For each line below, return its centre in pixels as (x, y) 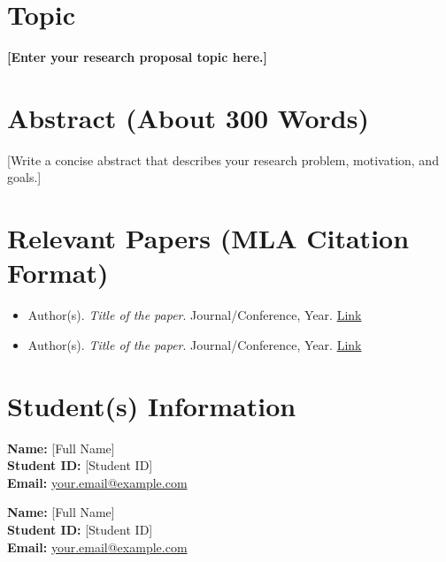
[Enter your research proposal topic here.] (138, 57)
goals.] (24, 177)
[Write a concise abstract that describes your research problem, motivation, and (223, 159)
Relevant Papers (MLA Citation (208, 238)
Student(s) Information (152, 405)
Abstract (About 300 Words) (188, 117)
